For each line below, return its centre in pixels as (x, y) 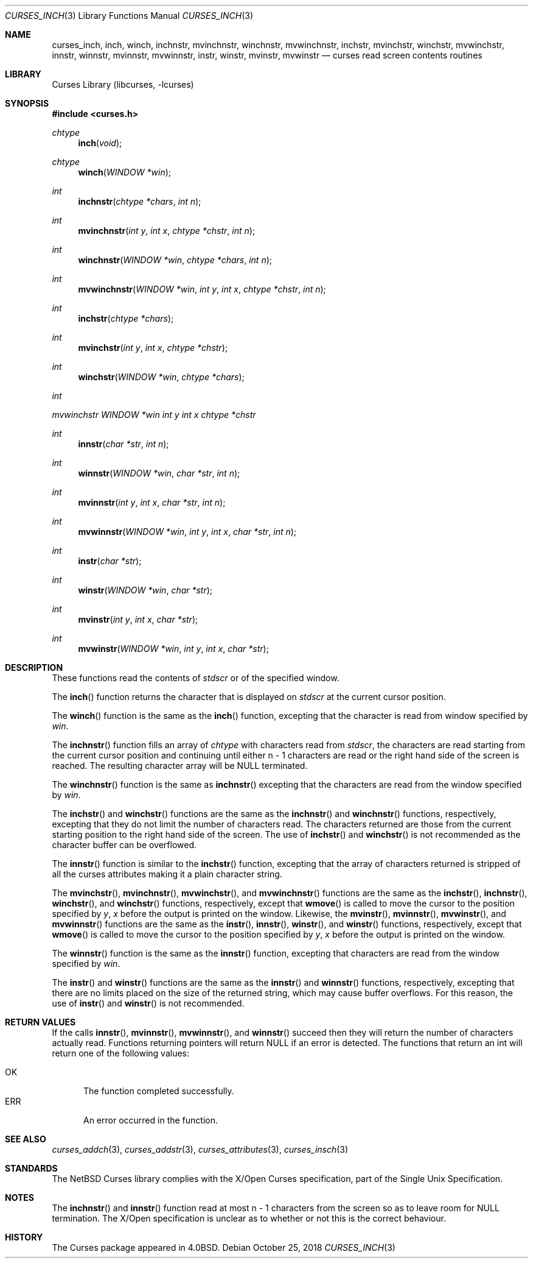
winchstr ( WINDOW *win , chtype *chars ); (161, 377)
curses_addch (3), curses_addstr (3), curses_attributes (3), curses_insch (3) (200, 1149)
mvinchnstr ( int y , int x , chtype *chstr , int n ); (167, 231)
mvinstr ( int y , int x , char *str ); (138, 619)
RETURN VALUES (40, 1022)
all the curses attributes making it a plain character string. (167, 874)
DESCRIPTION (34, 667)
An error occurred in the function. (151, 1120)
